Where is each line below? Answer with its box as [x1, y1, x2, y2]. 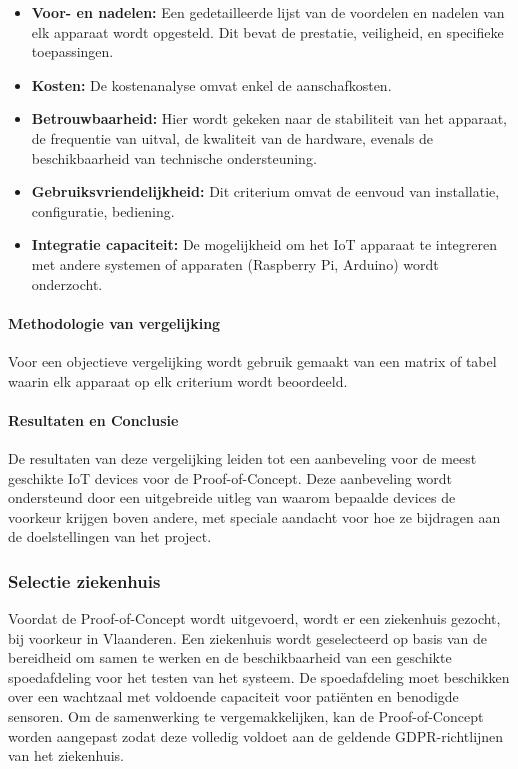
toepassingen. [31, 41, 114, 62]
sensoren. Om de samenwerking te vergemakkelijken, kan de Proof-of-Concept [8, 706, 484, 727]
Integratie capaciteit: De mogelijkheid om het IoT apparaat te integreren [31, 234, 498, 255]
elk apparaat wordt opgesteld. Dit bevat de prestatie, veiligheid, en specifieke [31, 21, 504, 42]
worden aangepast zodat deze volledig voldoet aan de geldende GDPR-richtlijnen [8, 725, 504, 746]
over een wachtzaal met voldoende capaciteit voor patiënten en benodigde [8, 686, 459, 707]
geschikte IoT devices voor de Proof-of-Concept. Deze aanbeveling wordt [8, 467, 452, 488]
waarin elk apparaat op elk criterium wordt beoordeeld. [8, 370, 348, 391]
